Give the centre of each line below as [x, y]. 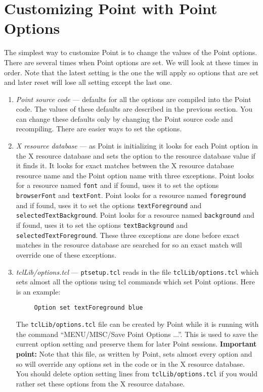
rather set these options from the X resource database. [100, 383]
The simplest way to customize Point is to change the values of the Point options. [131, 52]
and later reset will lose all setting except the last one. [88, 82]
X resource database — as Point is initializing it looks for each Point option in [137, 146]
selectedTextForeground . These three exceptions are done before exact [128, 235]
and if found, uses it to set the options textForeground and [109, 205]
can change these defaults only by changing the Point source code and [124, 118]
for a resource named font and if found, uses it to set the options [117, 185]
